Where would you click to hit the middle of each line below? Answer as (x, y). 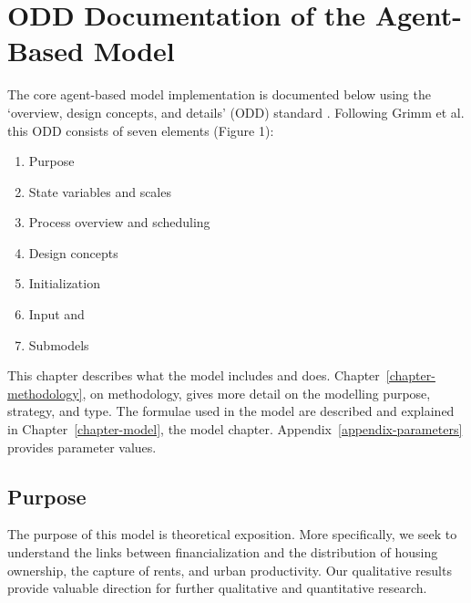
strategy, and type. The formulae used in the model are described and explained (231, 411)
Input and (56, 314)
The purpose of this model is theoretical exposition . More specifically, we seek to (232, 534)
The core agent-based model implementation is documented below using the (219, 94)
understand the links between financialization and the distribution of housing (223, 552)
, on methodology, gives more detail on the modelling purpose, (256, 393)
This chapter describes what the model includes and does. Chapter (194, 375)
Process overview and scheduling (119, 222)
